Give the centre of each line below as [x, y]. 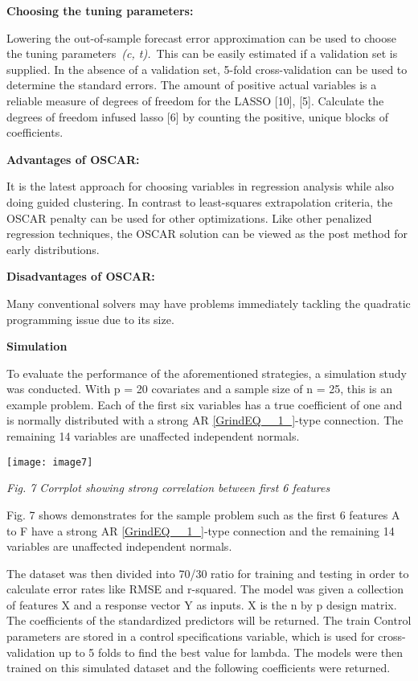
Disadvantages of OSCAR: [81, 276]
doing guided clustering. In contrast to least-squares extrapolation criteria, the [200, 201]
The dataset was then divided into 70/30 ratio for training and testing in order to [208, 573]
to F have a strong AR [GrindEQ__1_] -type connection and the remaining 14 [201, 530]
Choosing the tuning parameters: [100, 10]
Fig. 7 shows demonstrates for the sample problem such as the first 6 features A [203, 514]
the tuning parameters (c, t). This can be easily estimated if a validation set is [202, 53]
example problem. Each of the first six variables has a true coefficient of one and [205, 404]
